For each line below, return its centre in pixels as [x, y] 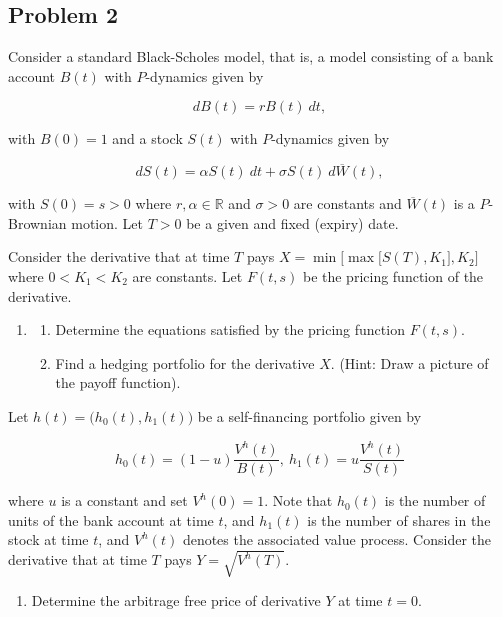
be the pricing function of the [393, 275]
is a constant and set [124, 500]
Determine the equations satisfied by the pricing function [230, 329]
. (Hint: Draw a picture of [409, 362]
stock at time [48, 539]
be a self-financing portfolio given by [309, 415]
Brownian [37, 222]
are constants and [347, 203]
